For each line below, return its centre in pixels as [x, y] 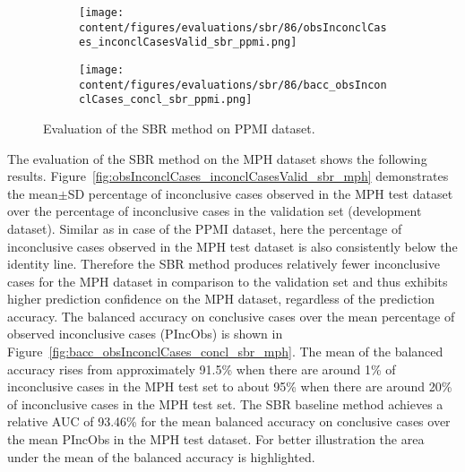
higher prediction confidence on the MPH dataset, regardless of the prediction [221, 299]
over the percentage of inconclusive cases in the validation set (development [215, 211]
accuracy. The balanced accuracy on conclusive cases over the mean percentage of [231, 316]
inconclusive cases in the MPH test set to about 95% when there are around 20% [230, 386]
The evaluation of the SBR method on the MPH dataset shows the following [217, 158]
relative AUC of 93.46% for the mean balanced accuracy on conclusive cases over [229, 421]
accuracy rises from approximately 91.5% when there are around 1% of [202, 369]
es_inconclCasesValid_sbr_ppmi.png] [188, 43]
